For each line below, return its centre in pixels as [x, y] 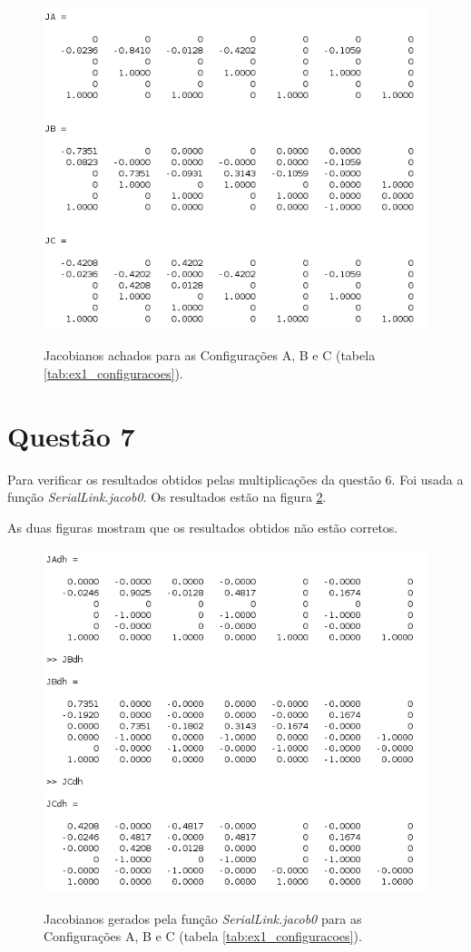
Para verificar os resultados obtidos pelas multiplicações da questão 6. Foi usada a [235, 479]
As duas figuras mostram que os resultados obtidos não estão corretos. [203, 527]
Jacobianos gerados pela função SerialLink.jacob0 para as [203, 918]
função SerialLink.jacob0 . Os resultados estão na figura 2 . [167, 497]
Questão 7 [71, 435]
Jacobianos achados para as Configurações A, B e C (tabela [210, 355]
